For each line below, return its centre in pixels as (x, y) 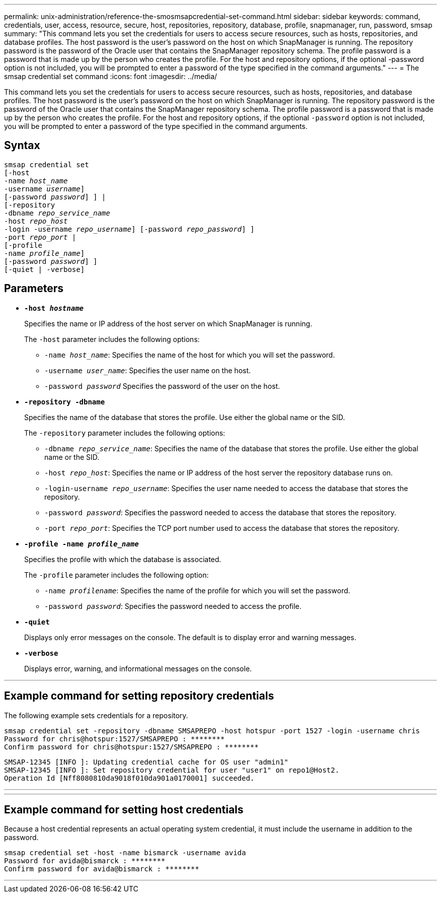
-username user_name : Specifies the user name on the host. (148, 370)
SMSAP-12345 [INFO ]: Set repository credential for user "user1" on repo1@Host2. (172, 770)
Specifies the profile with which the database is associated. (123, 559)
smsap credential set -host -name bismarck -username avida (125, 853)
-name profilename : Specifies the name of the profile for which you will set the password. (197, 590)
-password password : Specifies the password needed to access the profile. (173, 606)
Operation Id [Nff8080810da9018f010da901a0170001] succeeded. (129, 778)
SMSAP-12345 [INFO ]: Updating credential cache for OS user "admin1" (146, 762)
